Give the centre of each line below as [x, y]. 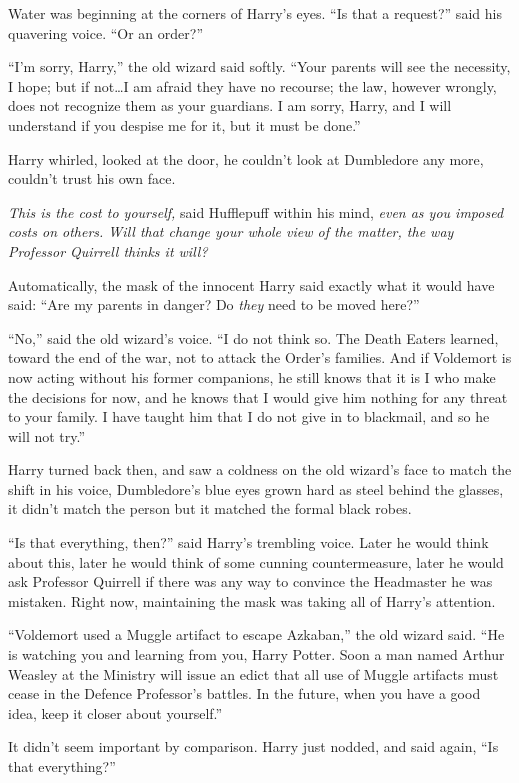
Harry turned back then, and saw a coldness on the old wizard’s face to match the [260, 469]
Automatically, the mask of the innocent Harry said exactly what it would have [251, 284]
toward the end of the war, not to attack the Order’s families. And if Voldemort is [260, 357]
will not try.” [47, 435]
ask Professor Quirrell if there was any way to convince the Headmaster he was [250, 581]
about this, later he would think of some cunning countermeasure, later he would [256, 561]
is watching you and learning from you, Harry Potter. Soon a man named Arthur [256, 654]
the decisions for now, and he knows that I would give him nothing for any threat [258, 396]
